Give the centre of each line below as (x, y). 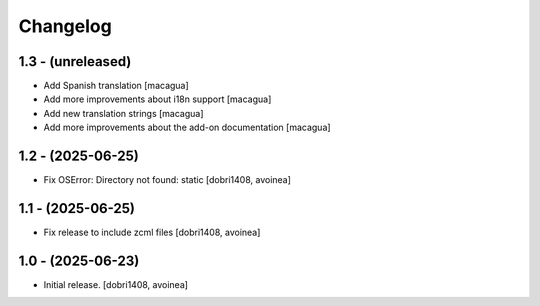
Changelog (65, 26)
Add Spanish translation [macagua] (116, 86)
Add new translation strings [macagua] (123, 113)
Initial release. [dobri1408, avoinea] (116, 284)
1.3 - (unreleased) (75, 61)
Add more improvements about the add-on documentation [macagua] (187, 127)
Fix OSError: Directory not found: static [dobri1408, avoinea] (167, 180)
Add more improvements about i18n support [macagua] (157, 99)
